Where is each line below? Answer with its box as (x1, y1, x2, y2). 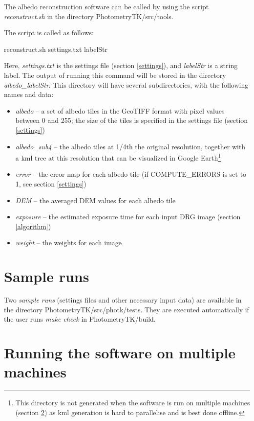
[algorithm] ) (15, 221, 51, 231)
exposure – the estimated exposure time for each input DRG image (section (15, 211, 241, 222)
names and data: (4, 89, 54, 99)
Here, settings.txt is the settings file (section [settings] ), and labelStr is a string (4, 60, 238, 70)
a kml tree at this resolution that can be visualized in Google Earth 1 (15, 151, 221, 163)
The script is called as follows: (4, 27, 94, 38)
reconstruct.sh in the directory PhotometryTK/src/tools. (4, 11, 173, 21)
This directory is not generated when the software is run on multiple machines (15, 398, 250, 408)
